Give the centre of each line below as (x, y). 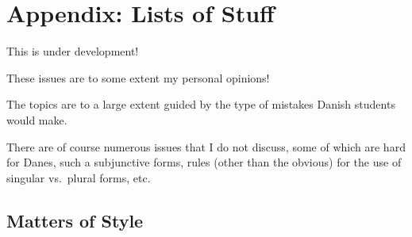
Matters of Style (75, 220)
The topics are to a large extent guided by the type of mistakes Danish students (201, 104)
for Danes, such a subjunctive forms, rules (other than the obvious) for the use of (204, 162)
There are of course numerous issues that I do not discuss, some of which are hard (206, 146)
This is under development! (73, 51)
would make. (37, 119)
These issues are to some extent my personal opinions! (138, 77)
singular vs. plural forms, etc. (79, 177)
